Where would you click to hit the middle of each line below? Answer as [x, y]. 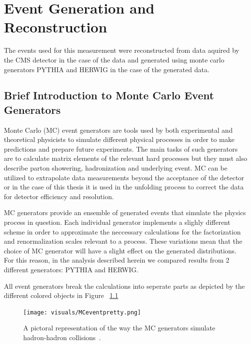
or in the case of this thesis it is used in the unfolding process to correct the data [124, 187]
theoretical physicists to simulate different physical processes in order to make [119, 139]
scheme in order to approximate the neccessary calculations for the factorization [122, 231]
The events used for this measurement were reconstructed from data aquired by [122, 50]
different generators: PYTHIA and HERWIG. [71, 269]
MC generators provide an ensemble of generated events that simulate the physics [125, 212]
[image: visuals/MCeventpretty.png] [82, 312]
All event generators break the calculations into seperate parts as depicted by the [124, 286]
